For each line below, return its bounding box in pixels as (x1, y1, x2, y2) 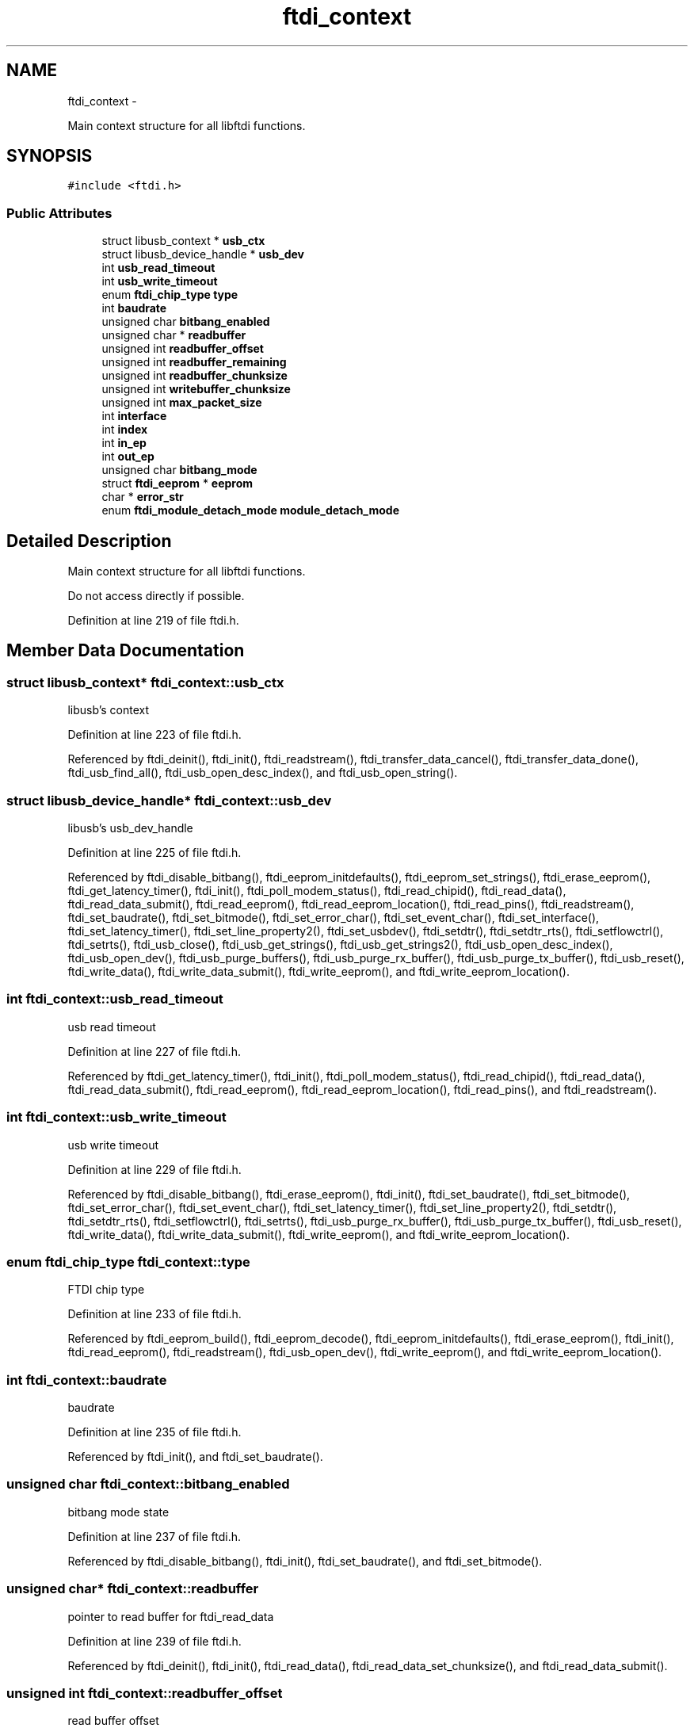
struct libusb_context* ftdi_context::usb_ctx (6, 674, 284, 690)
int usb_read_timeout (101, 261, 215, 275)
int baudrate (101, 301, 167, 315)
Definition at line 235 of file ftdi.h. (67, 1425, 242, 1439)
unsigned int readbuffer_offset (101, 342, 264, 356)
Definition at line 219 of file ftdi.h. (67, 614, 239, 628)
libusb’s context (67, 703, 149, 717)
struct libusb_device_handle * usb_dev (101, 247, 304, 262)
